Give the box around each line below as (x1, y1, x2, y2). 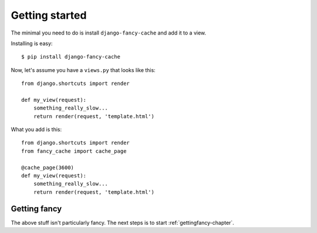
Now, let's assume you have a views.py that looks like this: (11, 66, 156, 73)
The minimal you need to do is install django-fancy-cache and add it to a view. (11, 29, 207, 36)
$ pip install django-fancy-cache (21, 53, 120, 60)
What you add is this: (11, 126, 62, 133)
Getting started (11, 9, 87, 22)
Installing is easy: (11, 40, 53, 47)
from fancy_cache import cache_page (21, 148, 127, 155)
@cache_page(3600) (21, 164, 75, 171)
